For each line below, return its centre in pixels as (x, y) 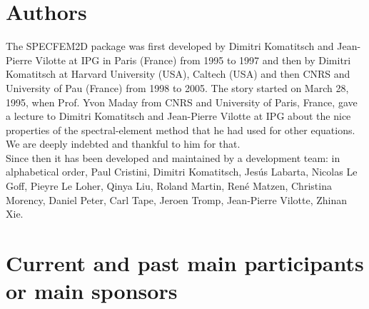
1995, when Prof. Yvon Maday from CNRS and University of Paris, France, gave (182, 102)
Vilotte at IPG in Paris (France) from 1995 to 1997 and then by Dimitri (193, 60)
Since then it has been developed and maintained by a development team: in (173, 157)
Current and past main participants (185, 263)
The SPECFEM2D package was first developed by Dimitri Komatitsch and (170, 46)
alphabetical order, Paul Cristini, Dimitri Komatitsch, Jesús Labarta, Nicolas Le (182, 172)
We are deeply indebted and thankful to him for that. (123, 144)
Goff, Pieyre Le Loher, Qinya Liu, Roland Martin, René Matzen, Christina (169, 186)
